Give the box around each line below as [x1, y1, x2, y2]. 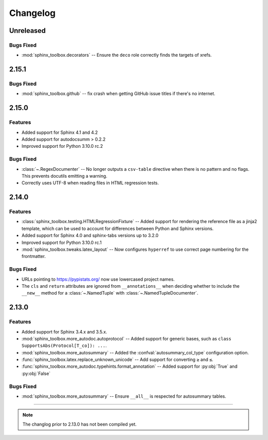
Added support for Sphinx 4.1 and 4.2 [21, 129, 98, 135]
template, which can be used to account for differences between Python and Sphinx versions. [21, 225, 214, 231]
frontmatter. [21, 253, 46, 259]
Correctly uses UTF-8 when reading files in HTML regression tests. [21, 180, 159, 186]
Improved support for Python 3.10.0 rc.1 [21, 239, 102, 245]
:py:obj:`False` [21, 370, 51, 376]
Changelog [9, 7, 56, 18]
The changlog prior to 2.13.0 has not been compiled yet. [22, 421, 137, 427]
